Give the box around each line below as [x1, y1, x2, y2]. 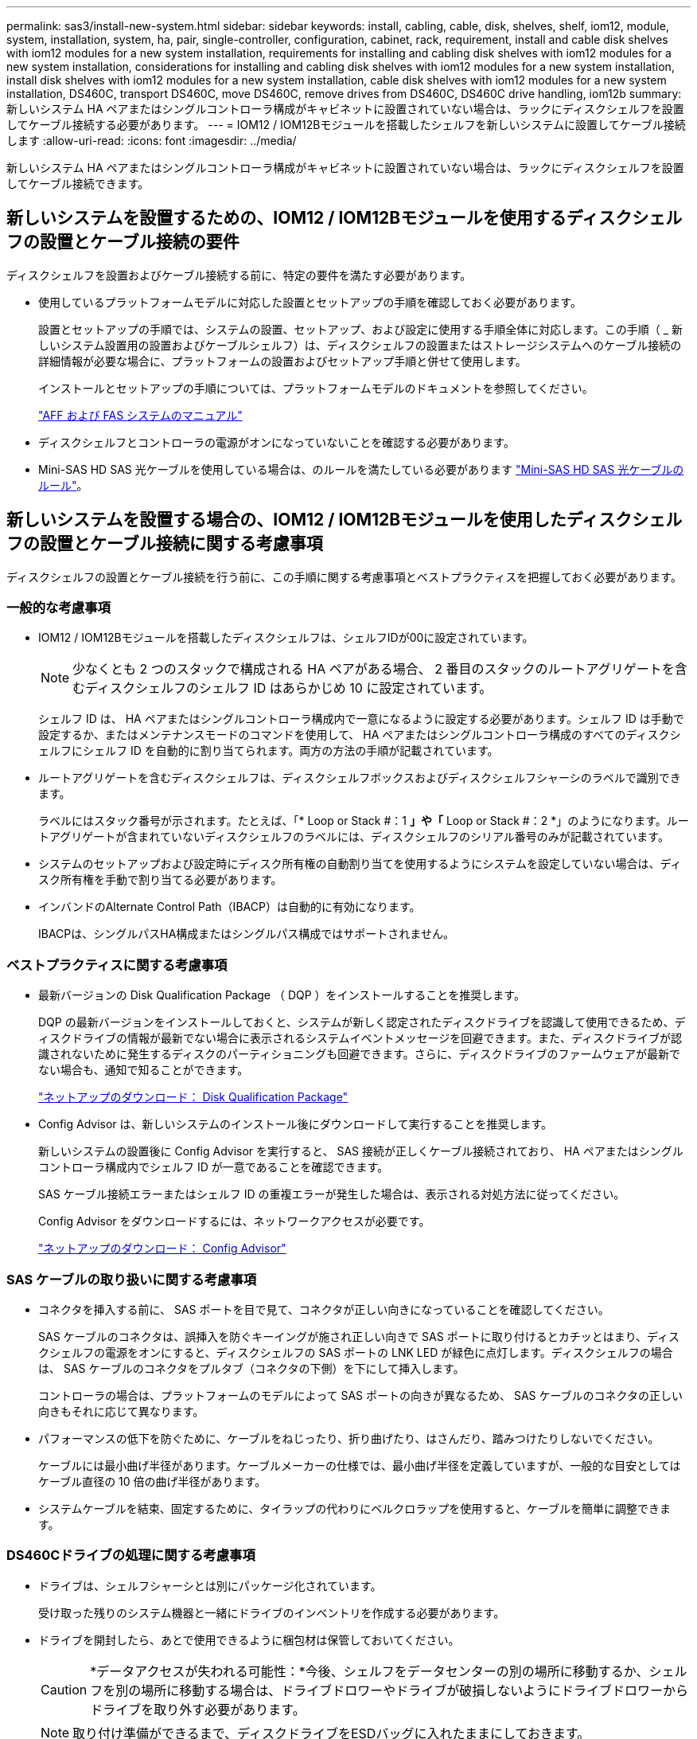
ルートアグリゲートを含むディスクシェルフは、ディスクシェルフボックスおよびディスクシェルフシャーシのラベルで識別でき [38, 771, 681, 785]
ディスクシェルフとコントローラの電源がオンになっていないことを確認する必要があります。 [38, 435, 515, 449]
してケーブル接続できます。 [6, 177, 150, 190]
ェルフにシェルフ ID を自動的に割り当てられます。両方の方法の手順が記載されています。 [38, 744, 499, 758]
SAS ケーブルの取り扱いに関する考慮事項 [6, 1271, 257, 1288]
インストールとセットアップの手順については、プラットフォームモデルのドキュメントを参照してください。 [38, 381, 594, 395]
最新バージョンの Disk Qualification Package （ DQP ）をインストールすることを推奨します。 [38, 988, 525, 1002]
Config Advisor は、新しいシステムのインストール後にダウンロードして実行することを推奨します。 [38, 1117, 553, 1131]
